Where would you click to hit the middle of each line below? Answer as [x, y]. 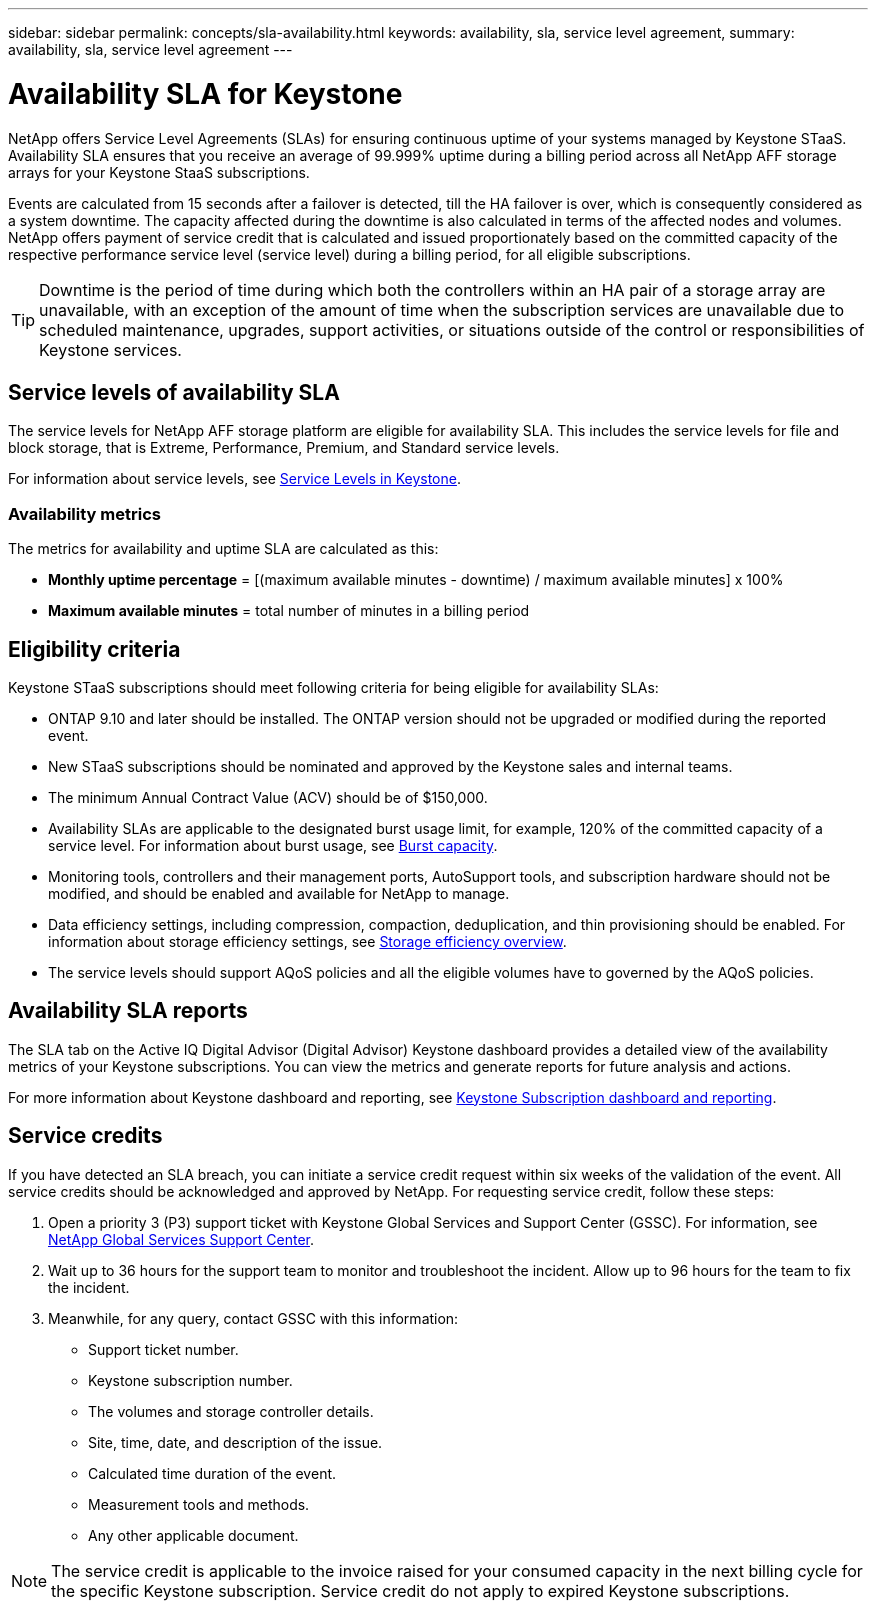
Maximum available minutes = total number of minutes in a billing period [289, 611]
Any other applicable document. [193, 1535]
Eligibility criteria [94, 649]
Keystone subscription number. [190, 1380]
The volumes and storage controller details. [231, 1411]
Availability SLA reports [128, 1011]
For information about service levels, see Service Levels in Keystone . [234, 479]
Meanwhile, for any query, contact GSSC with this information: [253, 1318]
